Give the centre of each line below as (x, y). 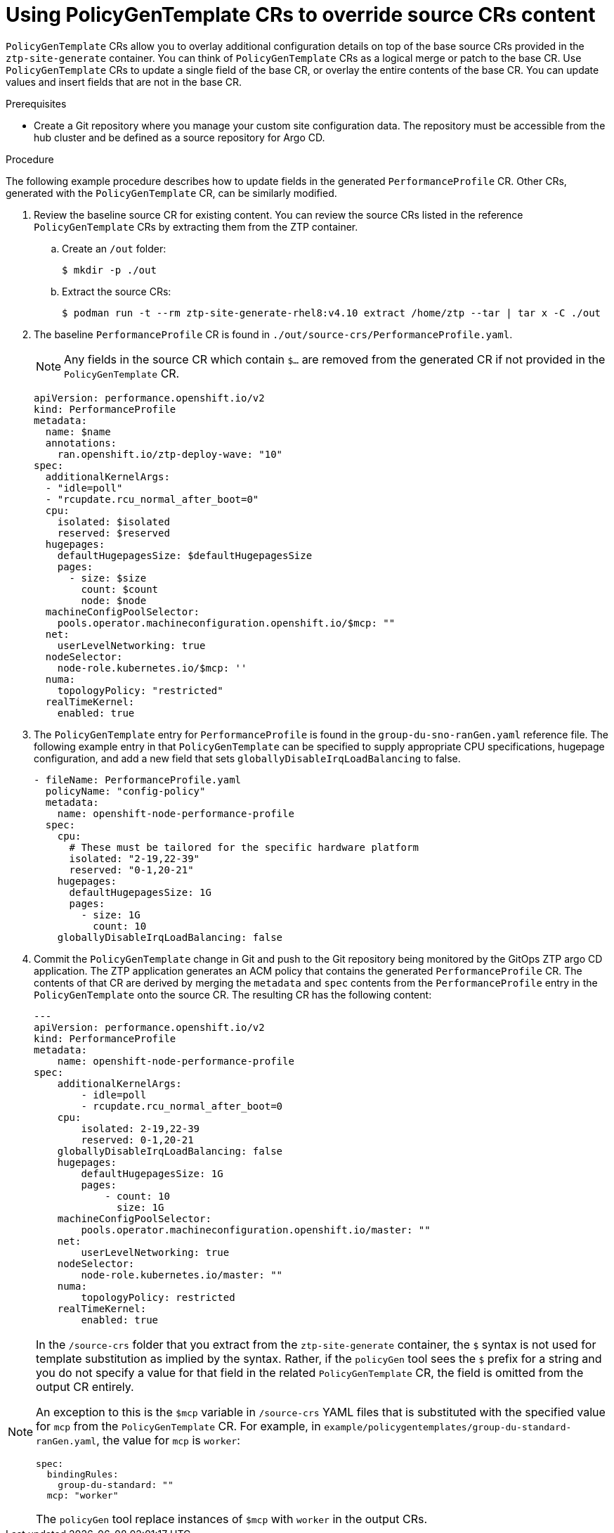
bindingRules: (83, 1474)
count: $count (120, 589)
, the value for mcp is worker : (168, 1440)
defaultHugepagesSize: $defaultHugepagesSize (185, 555)
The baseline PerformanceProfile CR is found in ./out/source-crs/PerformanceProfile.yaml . (273, 334)
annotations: (81, 443)
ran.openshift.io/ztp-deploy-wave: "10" (170, 454)
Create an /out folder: (114, 248)
